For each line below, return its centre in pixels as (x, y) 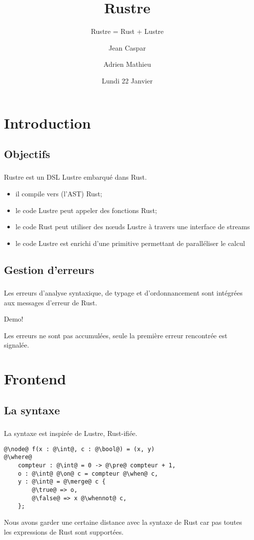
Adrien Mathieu (127, 64)
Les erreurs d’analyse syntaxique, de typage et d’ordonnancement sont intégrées (123, 293)
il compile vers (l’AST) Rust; (59, 193)
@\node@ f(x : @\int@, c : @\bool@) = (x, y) (79, 449)
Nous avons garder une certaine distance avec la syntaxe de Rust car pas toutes (123, 522)
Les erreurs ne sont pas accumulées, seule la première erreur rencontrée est (116, 335)
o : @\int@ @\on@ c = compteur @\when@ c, (88, 473)
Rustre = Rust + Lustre (127, 31)
